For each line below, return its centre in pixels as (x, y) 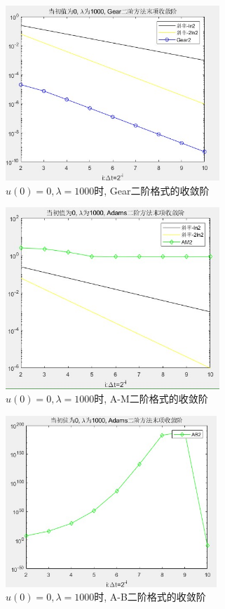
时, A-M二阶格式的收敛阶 (151, 399)
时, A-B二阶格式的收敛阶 (150, 597)
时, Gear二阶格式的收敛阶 (152, 190)
